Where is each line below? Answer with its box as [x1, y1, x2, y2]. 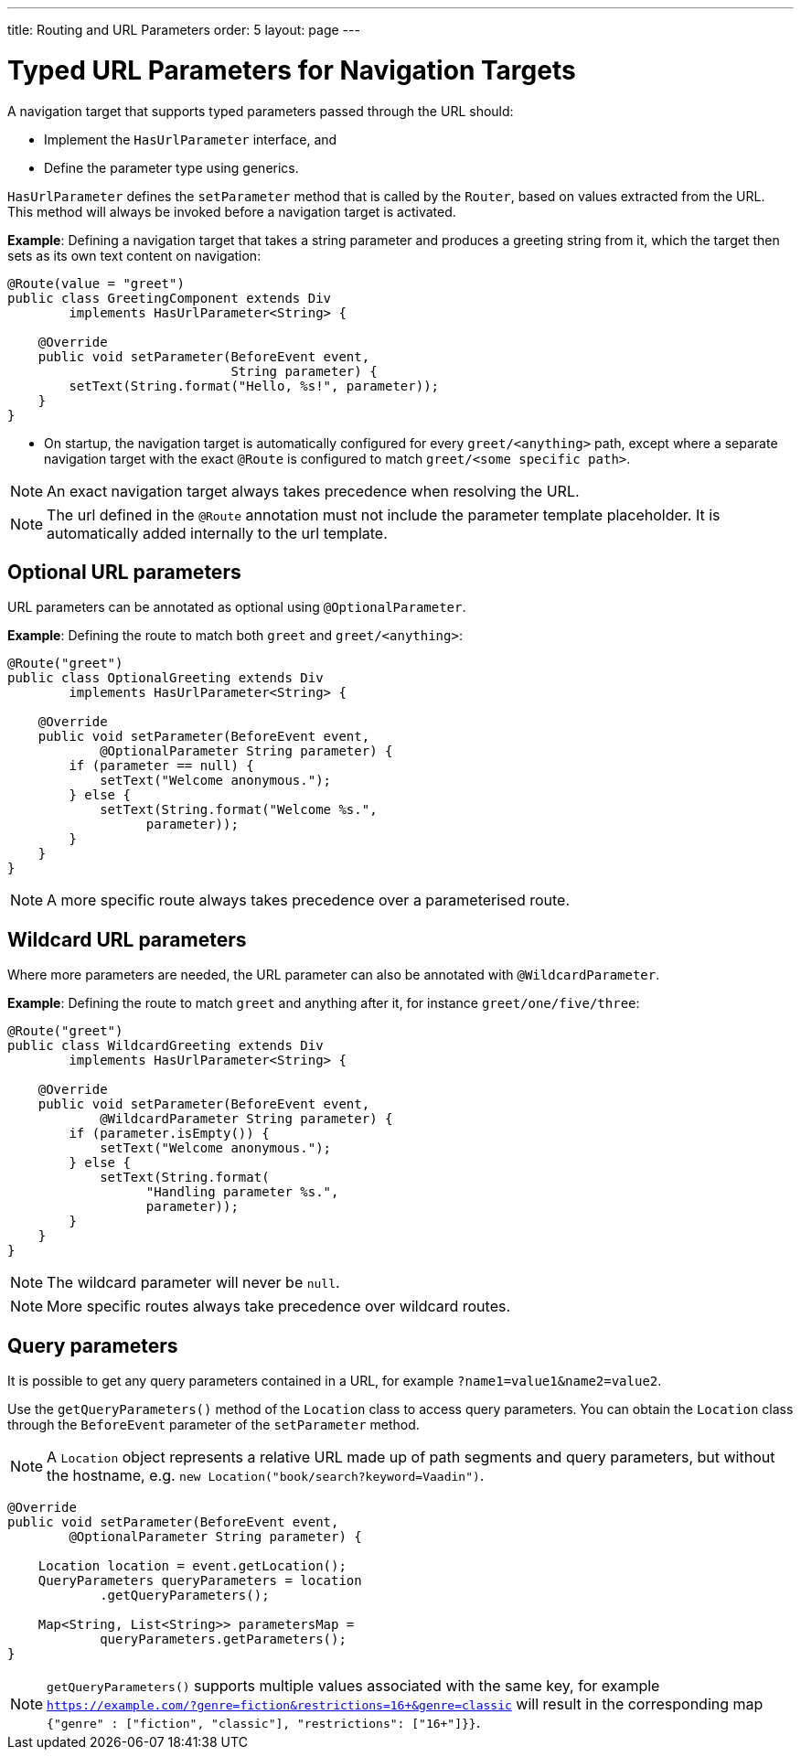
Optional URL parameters [7, 560, 241, 584]
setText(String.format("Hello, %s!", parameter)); [69, 378, 440, 393]
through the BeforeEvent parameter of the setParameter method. [7, 1417, 420, 1433]
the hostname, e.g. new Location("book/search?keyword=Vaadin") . [47, 1466, 485, 1485]
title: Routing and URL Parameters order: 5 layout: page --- [7, 22, 360, 37]
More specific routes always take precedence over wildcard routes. [47, 1297, 511, 1316]
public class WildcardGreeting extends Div [7, 1038, 324, 1054]
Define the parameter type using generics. [44, 159, 299, 176]
